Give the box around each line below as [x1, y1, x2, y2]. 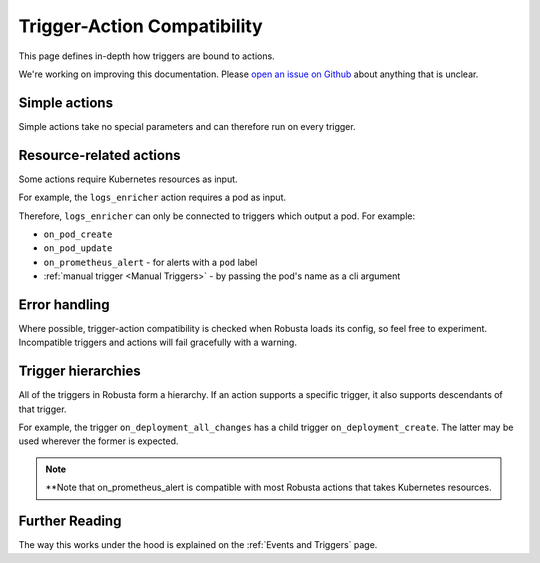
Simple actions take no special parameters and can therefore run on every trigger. [18, 120, 356, 132]
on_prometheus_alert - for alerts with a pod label [43, 256, 258, 268]
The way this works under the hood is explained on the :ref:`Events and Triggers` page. [18, 539, 378, 551]
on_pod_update [43, 243, 113, 254]
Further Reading [18, 513, 122, 530]
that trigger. [18, 403, 67, 415]
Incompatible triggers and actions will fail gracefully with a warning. [18, 336, 297, 349]
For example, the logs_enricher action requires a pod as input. [18, 191, 287, 204]
